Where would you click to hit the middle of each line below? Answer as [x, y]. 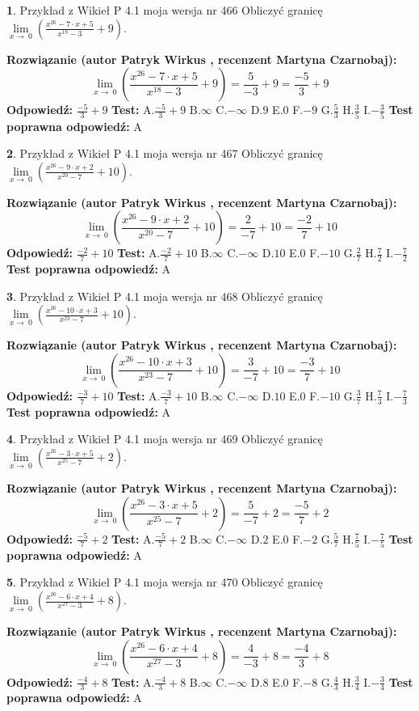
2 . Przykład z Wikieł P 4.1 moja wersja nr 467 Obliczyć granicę [165, 153]
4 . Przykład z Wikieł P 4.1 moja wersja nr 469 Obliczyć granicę [165, 439]
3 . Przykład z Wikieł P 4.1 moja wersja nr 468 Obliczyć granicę [165, 296]
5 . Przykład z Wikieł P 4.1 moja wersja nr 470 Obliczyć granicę [165, 582]
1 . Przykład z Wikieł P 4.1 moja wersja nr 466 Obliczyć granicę [165, 10]
